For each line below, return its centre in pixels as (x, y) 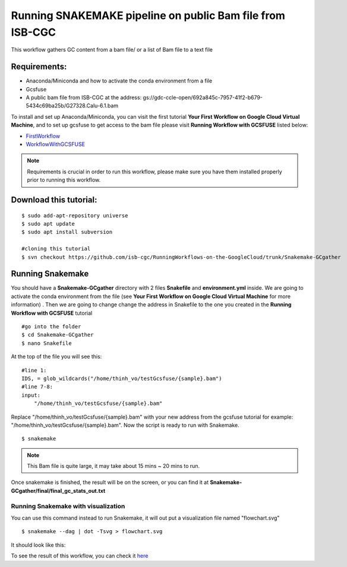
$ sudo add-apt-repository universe (75, 216)
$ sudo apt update (48, 224)
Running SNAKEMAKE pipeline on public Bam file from (148, 15)
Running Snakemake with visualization (68, 506)
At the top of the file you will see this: (56, 357)
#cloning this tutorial (56, 249)
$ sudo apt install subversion (67, 232)
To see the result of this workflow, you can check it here (80, 556)
